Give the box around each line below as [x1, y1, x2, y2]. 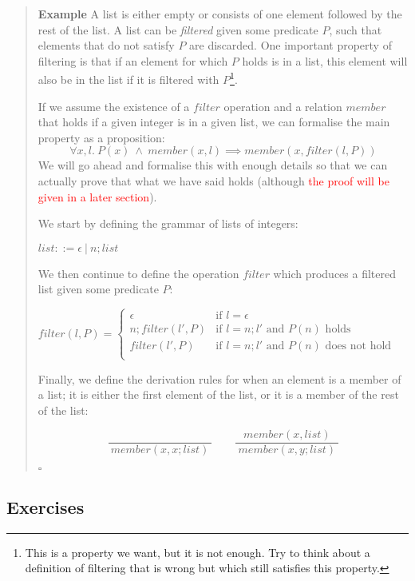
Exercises [6, 494, 85, 519]
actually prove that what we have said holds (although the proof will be [38, 173, 389, 189]
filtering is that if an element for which [38, 52, 228, 69]
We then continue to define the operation [38, 265, 239, 281]
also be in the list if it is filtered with [38, 71, 219, 88]
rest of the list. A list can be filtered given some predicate [38, 21, 318, 38]
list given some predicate [38, 281, 159, 297]
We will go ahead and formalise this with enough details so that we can [38, 157, 388, 173]
